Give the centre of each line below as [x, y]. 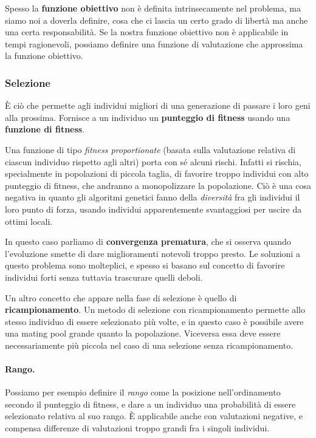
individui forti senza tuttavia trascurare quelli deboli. [104, 277]
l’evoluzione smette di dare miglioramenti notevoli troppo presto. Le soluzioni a [153, 253]
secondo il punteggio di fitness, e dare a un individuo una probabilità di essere [150, 404]
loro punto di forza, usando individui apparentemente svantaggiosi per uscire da [153, 209]
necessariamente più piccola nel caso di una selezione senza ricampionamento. [149, 345]
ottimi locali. [29, 221]
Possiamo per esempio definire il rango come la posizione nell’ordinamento [143, 392]
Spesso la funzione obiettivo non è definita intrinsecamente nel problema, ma [153, 8]
